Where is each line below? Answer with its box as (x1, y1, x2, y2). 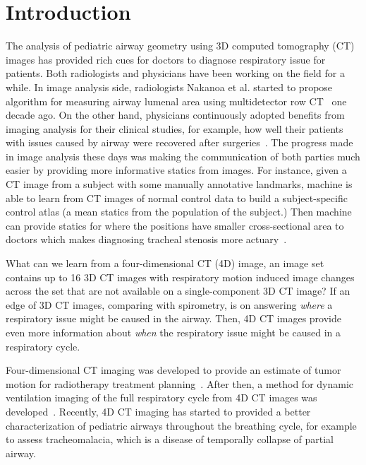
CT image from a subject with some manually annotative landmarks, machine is (6, 177, 353, 192)
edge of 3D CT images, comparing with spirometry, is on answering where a (6, 297, 333, 312)
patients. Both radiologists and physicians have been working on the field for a (6, 66, 345, 81)
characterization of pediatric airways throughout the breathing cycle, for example (6, 418, 357, 432)
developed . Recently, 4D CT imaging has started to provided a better (6, 404, 311, 418)
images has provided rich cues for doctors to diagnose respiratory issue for (6, 52, 326, 66)
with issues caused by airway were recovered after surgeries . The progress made (6, 135, 353, 150)
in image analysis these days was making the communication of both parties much (6, 148, 360, 163)
